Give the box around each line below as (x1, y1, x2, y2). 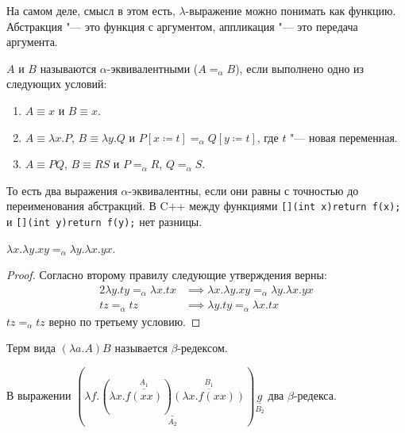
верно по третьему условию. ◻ (48, 312, 201, 329)
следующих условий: (6, 75, 107, 92)
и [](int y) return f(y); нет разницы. (6, 213, 202, 229)
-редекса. (293, 386, 337, 403)
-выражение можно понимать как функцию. (185, 2, 396, 18)
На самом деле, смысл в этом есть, (6, 2, 175, 18)
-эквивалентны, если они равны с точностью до (128, 182, 359, 198)
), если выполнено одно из (235, 59, 364, 76)
